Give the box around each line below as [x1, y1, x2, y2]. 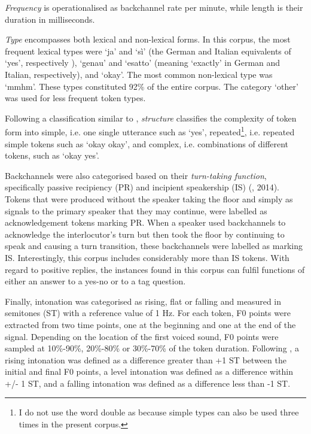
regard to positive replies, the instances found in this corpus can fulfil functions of [5, 263, 305, 275]
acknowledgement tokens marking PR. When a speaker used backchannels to [5, 216, 286, 229]
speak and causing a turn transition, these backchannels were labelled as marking [5, 239, 303, 252]
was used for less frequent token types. [5, 92, 146, 104]
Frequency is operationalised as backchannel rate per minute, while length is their [5, 1, 303, 13]
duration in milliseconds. [5, 13, 95, 25]
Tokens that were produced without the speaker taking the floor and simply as [5, 192, 293, 205]
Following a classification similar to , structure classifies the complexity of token [5, 111, 297, 124]
